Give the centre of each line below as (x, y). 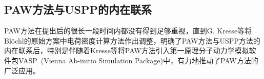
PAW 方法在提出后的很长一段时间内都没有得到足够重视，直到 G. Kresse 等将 (128, 31)
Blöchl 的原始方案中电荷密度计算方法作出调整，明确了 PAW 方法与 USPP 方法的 (132, 40)
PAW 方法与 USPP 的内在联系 (78, 9)
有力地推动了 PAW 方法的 (218, 60)
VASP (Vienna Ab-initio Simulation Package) (91, 60)
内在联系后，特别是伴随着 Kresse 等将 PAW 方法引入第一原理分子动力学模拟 (127, 50)
